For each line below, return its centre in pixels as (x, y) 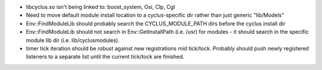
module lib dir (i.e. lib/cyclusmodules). (73, 40)
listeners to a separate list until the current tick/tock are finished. (105, 57)
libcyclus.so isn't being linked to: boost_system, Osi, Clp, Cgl (100, 7)
